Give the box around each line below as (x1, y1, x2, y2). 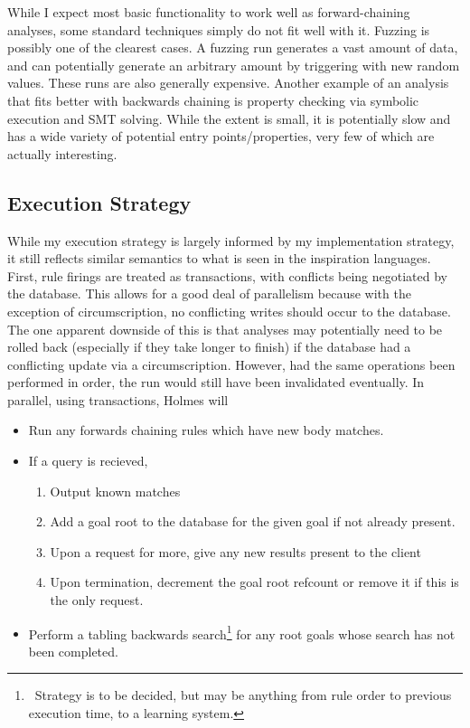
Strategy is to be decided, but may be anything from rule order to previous (34, 685, 452, 704)
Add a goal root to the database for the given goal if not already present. (50, 512, 456, 531)
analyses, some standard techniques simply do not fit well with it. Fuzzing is (7, 20, 430, 39)
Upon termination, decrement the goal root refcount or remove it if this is (50, 572, 459, 591)
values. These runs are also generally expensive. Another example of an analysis (7, 73, 449, 92)
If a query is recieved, (28, 451, 148, 470)
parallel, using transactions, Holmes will (7, 390, 229, 409)
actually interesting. (7, 144, 117, 163)
